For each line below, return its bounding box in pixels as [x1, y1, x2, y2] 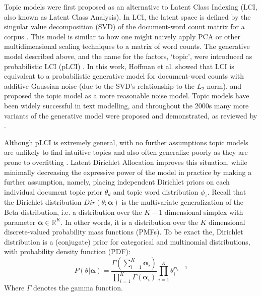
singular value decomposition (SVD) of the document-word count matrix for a [4, 21, 245, 32]
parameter [4, 216, 36, 227]
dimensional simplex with [164, 207, 243, 217]
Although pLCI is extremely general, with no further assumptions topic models [4, 137, 248, 147]
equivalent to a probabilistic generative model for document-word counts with [4, 71, 244, 81]
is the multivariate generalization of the [121, 197, 244, 207]
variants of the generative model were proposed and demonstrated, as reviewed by [4, 110, 257, 121]
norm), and [207, 80, 242, 91]
